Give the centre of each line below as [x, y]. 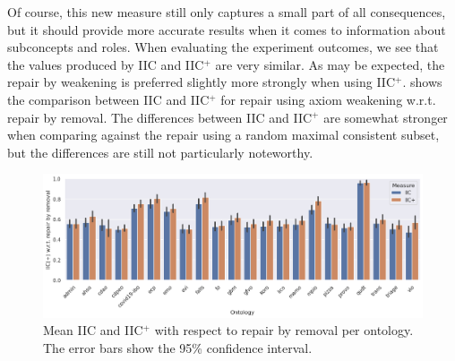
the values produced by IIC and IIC [106, 64]
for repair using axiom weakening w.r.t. [328, 99]
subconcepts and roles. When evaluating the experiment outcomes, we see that [223, 47]
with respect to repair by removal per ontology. [284, 330]
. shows [422, 82]
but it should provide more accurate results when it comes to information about [227, 29]
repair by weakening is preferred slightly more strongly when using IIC [202, 82]
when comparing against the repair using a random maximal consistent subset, [223, 135]
